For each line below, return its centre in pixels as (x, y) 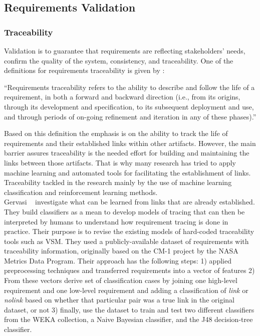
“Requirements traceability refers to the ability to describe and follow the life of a (129, 87)
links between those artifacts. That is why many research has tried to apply (120, 162)
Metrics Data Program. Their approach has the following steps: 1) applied (118, 260)
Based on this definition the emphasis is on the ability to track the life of (116, 133)
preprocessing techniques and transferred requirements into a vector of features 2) (129, 270)
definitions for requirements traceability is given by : (84, 70)
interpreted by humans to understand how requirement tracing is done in (116, 221)
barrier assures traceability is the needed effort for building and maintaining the (127, 153)
